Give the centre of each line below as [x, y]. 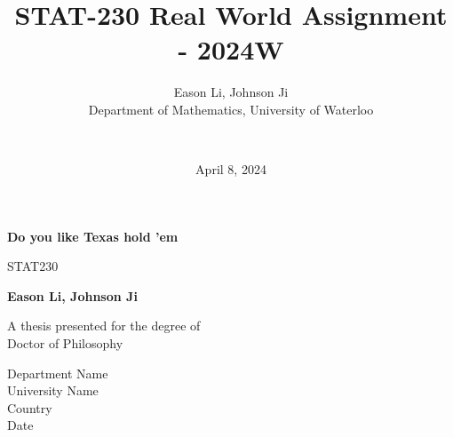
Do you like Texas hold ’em [93, 236]
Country [30, 407]
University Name [53, 390]
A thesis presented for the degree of [104, 326]
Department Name [58, 373]
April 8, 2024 [231, 169]
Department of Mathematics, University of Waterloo [231, 109]
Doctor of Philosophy [65, 343]
